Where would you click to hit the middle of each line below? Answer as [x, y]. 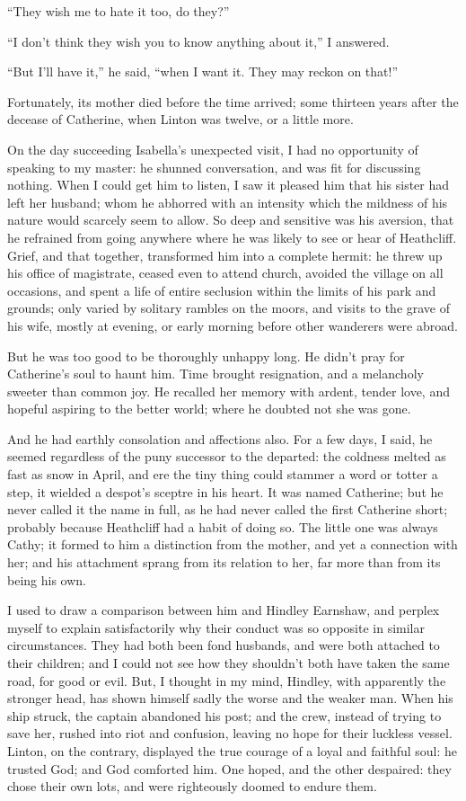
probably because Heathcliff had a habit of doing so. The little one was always [223, 526]
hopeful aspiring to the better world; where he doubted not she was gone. [209, 409]
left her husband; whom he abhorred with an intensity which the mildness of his [228, 202]
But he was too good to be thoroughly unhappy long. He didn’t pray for [206, 356]
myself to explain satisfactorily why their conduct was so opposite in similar [216, 627]
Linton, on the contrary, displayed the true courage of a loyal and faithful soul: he [233, 750]
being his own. [47, 579]
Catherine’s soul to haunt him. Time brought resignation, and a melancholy [215, 374]
